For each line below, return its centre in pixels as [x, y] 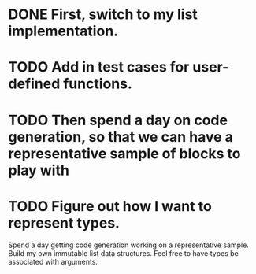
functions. [97, 84]
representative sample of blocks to [124, 153]
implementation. [63, 31]
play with [39, 170]
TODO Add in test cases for [99, 67]
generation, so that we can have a [121, 137]
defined [34, 84]
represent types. [64, 223]
